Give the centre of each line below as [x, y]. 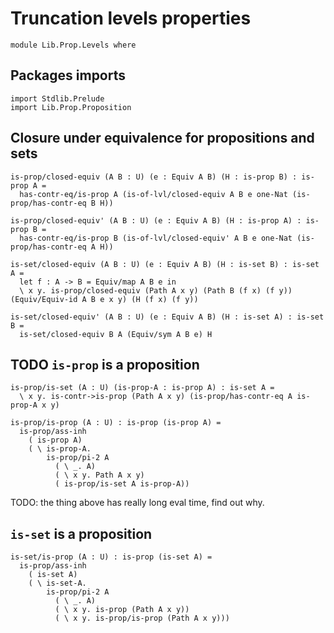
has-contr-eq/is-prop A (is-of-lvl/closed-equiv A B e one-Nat [153, 194]
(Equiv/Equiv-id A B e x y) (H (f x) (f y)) [104, 299]
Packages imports [68, 75]
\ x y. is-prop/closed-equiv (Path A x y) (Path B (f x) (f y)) [156, 290]
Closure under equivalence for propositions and [162, 138]
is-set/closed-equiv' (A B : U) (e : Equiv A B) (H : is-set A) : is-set [167, 317]
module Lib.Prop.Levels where [73, 45]
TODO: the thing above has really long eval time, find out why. [137, 503]
